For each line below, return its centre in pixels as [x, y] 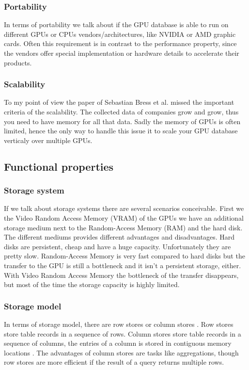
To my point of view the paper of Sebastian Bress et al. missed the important [119, 102]
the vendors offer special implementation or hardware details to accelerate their [122, 53]
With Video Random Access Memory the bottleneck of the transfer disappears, [121, 275]
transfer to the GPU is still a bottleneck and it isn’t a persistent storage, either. [123, 265]
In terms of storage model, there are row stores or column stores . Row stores [119, 324]
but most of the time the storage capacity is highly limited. [92, 284]
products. [18, 62]
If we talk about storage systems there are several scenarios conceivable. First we [124, 208]
